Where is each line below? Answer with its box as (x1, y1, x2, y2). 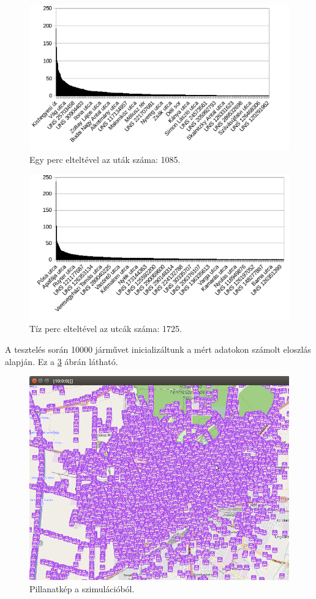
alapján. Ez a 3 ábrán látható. (5, 355, 118, 367)
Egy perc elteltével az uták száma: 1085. (29, 153, 181, 165)
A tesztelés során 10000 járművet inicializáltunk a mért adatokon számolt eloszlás (5, 342, 311, 355)
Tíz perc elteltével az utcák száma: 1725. (29, 322, 182, 335)
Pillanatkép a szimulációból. (29, 582, 135, 595)
